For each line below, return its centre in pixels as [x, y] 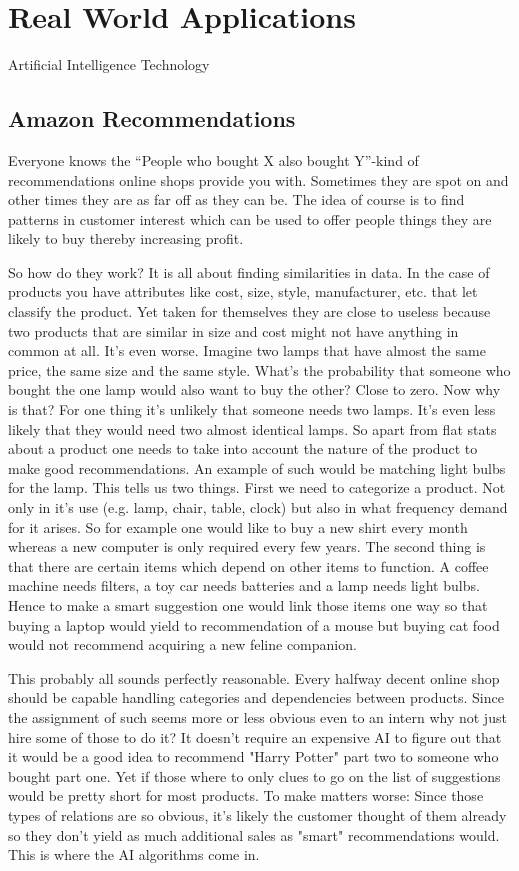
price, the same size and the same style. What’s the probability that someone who [259, 369]
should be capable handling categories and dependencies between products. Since [256, 697]
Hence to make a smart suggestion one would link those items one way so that [248, 604]
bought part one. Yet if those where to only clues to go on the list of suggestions [254, 775]
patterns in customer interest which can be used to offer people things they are [250, 218]
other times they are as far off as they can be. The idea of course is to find [236, 199]
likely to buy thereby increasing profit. [126, 238]
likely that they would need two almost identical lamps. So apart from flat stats [252, 428]
